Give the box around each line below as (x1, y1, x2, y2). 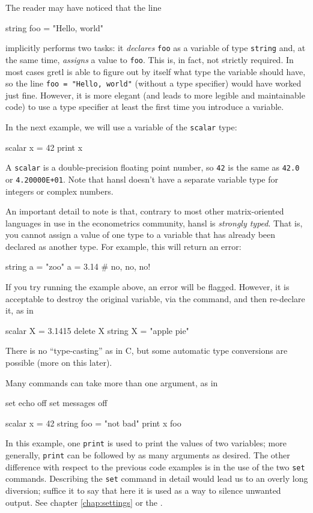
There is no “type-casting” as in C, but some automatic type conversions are (5, 344, 288, 357)
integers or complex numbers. (5, 184, 114, 197)
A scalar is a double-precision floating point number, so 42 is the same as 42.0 (5, 161, 300, 174)
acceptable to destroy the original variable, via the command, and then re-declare (5, 292, 305, 305)
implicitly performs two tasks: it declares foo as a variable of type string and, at (5, 41, 306, 54)
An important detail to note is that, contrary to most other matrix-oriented (5, 205, 284, 217)
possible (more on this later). (5, 356, 112, 369)
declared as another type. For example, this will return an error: (5, 240, 242, 252)
